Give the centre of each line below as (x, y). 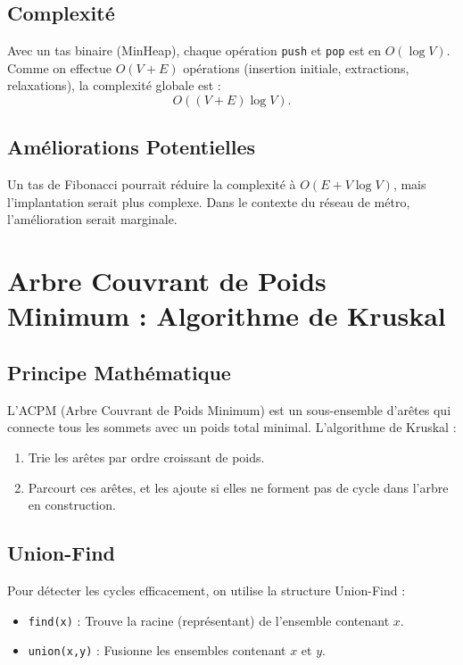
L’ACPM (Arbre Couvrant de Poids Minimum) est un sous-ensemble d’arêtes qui (229, 409)
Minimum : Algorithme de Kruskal (227, 316)
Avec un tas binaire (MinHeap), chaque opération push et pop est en (194, 50)
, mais (409, 184)
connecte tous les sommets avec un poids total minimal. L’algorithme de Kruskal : (232, 427)
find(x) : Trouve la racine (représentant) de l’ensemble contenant (209, 620)
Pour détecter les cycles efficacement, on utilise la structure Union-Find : (207, 590)
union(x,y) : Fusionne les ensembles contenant (157, 650)
